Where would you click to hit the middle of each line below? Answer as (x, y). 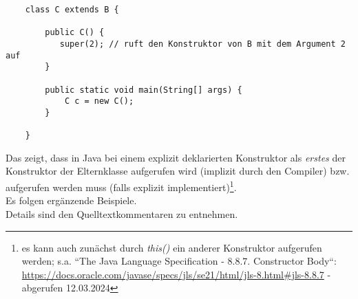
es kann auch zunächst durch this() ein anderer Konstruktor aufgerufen (172, 247)
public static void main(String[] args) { (144, 90)
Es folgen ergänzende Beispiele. (71, 200)
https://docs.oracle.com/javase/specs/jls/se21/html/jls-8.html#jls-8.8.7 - (176, 274)
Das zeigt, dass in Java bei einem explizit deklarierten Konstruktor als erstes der (176, 157)
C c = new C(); (99, 101)
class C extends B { (72, 10)
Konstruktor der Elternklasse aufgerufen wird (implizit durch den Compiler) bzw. (178, 171)
